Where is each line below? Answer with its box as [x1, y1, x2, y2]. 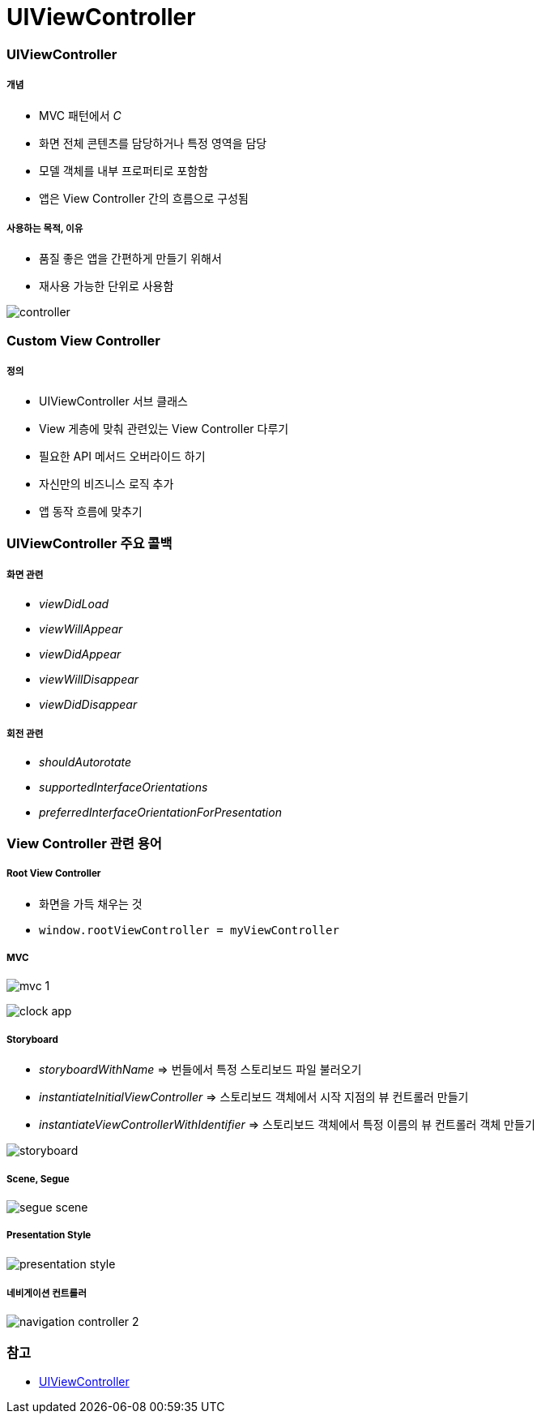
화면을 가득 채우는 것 [39, 896, 143, 911]
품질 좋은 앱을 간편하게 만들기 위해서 [39, 251, 222, 266]
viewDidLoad [39, 596, 109, 611]
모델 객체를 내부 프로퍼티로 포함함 [39, 163, 208, 178]
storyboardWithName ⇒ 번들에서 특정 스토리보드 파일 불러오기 [39, 1062, 362, 1077]
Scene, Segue [6, 1173, 70, 1185]
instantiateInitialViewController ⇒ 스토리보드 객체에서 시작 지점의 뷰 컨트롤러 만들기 [39, 1090, 469, 1105]
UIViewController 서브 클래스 [39, 394, 188, 409]
